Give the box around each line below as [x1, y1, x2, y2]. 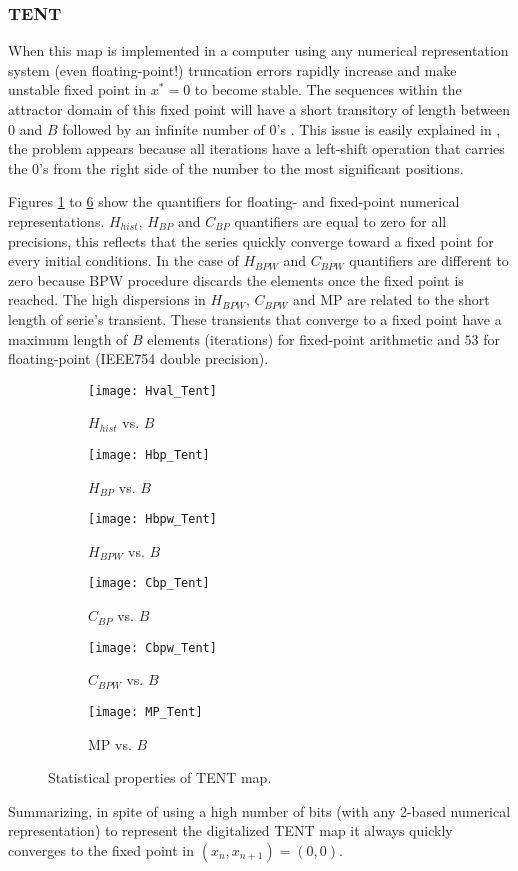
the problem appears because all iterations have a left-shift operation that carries [8, 138, 505, 159]
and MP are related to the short [292, 289, 490, 310]
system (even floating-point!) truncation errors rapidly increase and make [8, 59, 457, 80]
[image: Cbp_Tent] [88, 576, 210, 591]
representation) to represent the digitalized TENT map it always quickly [8, 820, 453, 841]
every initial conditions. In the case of [8, 250, 239, 271]
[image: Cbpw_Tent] [88, 640, 217, 655]
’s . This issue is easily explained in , [276, 118, 501, 139]
